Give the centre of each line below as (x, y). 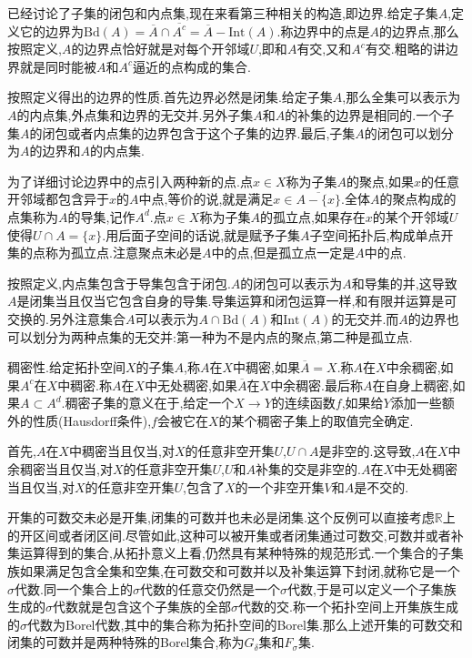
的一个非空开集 (280, 486)
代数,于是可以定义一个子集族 (372, 588)
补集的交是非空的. (308, 469)
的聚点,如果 (381, 181)
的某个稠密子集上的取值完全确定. (316, 420)
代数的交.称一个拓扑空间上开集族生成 (348, 607)
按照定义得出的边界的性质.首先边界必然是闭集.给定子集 (170, 97)
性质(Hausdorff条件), (92, 420)
